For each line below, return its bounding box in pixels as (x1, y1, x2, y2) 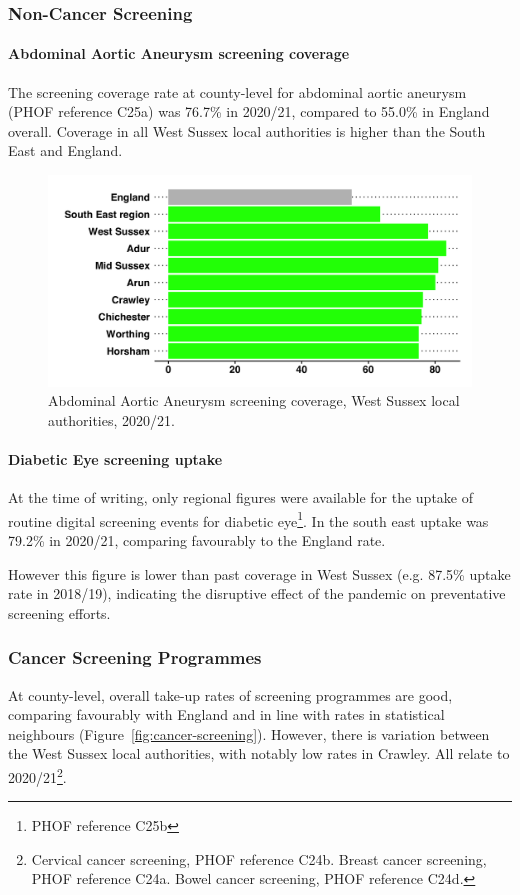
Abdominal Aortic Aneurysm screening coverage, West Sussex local (48, 390, 460, 411)
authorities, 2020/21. (48, 409, 175, 430)
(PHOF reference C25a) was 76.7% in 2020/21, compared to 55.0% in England (8, 101, 490, 122)
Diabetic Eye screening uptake (8, 448, 223, 469)
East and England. (8, 140, 123, 161)
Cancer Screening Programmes (8, 645, 262, 670)
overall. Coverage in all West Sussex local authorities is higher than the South (8, 120, 486, 141)
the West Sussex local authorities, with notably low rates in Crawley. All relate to (8, 743, 510, 764)
